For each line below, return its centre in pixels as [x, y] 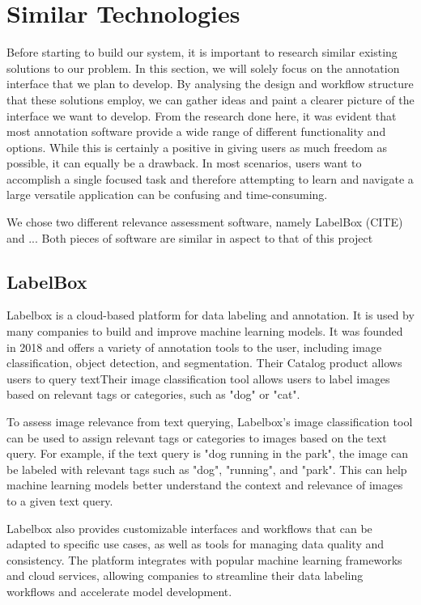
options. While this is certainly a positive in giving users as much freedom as [197, 147]
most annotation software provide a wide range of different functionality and [196, 131]
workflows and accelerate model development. [119, 591]
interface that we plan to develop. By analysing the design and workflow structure [210, 84]
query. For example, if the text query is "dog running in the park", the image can [207, 453]
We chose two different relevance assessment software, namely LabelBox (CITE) [205, 222]
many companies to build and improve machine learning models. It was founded [205, 331]
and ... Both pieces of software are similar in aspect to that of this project [190, 237]
